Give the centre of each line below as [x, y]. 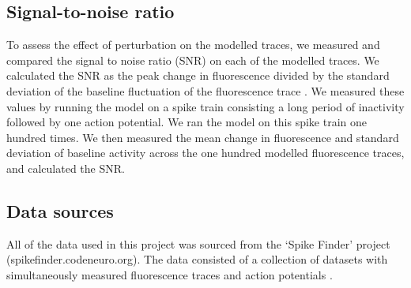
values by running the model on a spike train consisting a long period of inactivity [205, 106]
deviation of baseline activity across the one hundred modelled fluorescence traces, [205, 153]
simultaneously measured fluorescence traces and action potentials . [170, 274]
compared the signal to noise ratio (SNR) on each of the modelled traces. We [193, 60]
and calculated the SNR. [66, 168]
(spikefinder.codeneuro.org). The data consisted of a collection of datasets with [197, 259]
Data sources [60, 210]
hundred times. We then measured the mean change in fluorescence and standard [203, 137]
